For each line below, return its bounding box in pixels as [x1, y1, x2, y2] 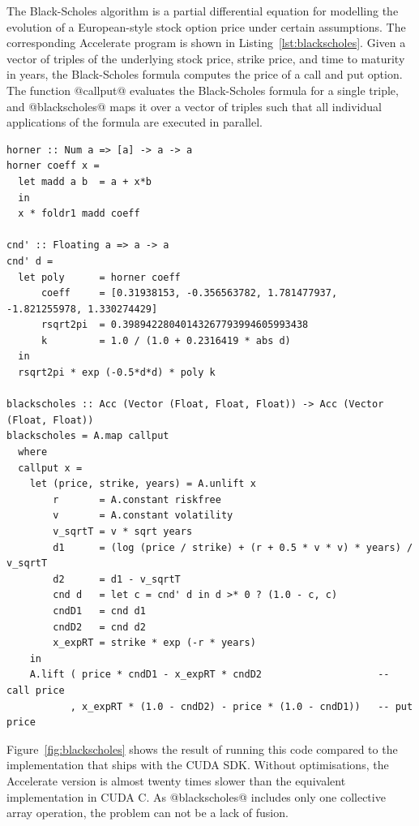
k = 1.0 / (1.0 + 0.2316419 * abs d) [41, 334, 291, 346]
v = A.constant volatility [53, 510, 233, 522]
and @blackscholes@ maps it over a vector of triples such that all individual [6, 97, 382, 114]
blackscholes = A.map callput [6, 430, 169, 442]
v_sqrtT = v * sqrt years [53, 526, 193, 537]
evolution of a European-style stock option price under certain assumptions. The [6, 18, 406, 35]
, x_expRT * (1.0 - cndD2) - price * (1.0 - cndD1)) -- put [70, 700, 413, 712]
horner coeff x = [6, 160, 100, 172]
